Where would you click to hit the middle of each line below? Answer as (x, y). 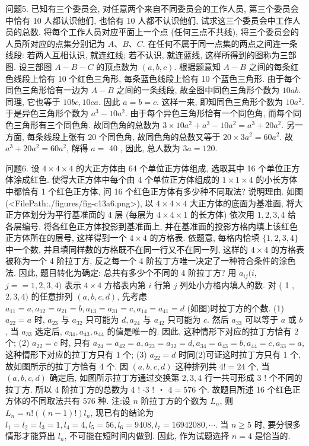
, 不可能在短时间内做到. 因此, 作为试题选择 (147, 436)
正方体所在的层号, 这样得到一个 (66, 238)
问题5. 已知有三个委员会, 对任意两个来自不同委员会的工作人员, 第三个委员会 (152, 8)
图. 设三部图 (29, 66)
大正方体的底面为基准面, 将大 (246, 203)
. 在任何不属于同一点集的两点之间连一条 (220, 43)
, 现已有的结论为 (122, 412)
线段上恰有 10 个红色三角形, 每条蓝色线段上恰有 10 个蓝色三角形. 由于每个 (157, 78)
